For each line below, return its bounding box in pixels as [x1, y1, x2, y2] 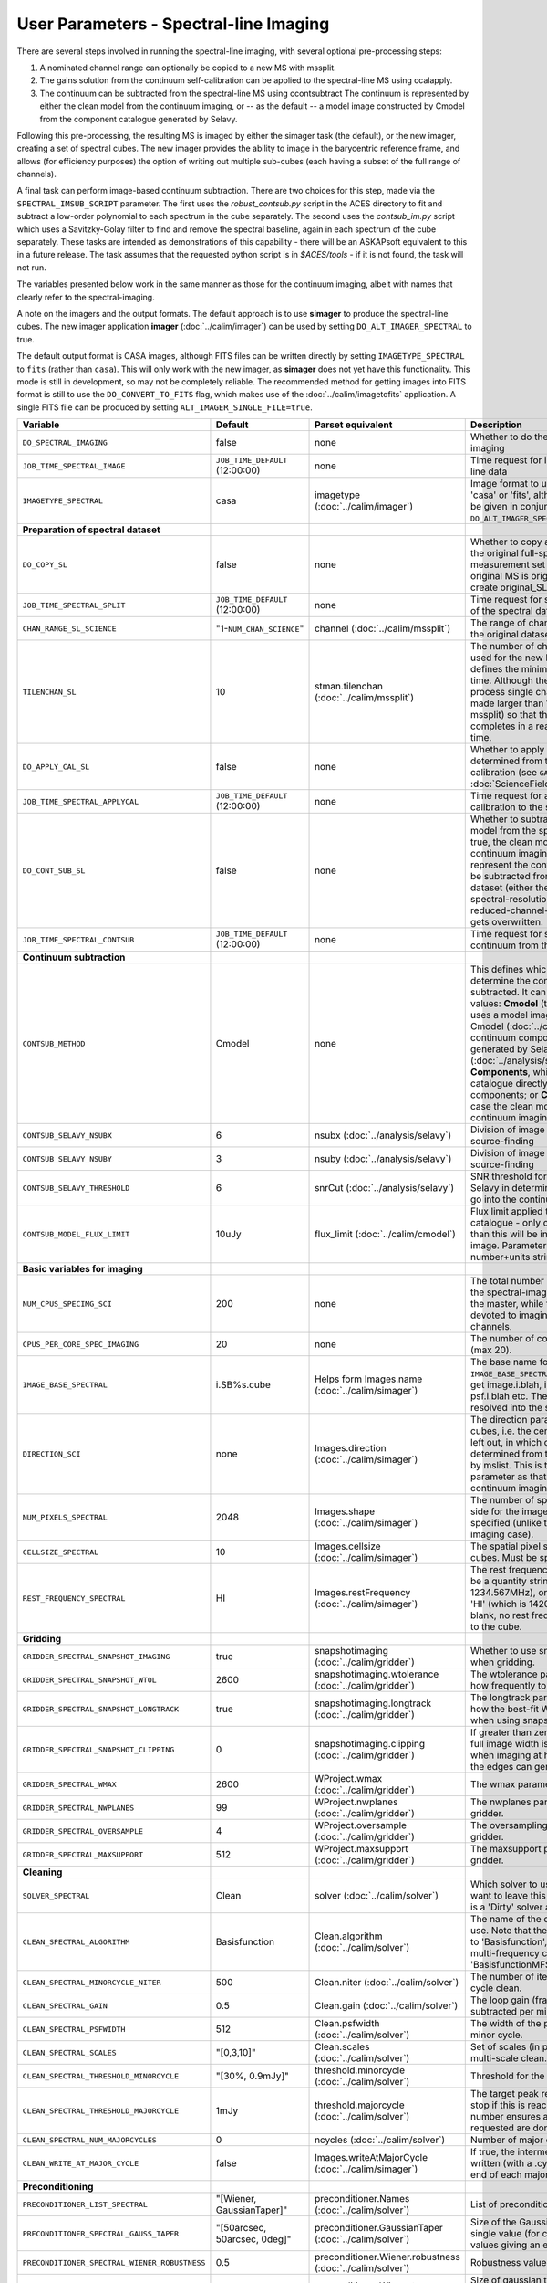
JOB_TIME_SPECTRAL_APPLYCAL [22, 796, 139, 806]
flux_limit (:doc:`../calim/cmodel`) [315, 1228, 456, 1241]
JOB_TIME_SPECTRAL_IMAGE [22, 461, 126, 470]
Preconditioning [22, 2181, 94, 2194]
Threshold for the [470, 2069, 545, 2082]
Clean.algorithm [315, 1930, 383, 1942]
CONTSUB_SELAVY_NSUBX [22, 1131, 113, 1141]
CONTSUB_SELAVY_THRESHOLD [22, 1183, 130, 1193]
